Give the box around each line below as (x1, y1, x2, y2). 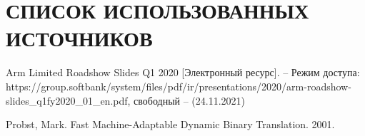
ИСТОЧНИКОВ (6, 23, 153, 53)
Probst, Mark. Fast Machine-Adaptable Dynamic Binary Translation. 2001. (6, 117, 335, 132)
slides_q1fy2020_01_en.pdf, (6, 93, 131, 108)
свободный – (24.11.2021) (134, 93, 246, 108)
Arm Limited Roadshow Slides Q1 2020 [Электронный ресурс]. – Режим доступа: (6, 65, 360, 80)
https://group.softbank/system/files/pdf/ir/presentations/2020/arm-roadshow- (6, 78, 351, 93)
